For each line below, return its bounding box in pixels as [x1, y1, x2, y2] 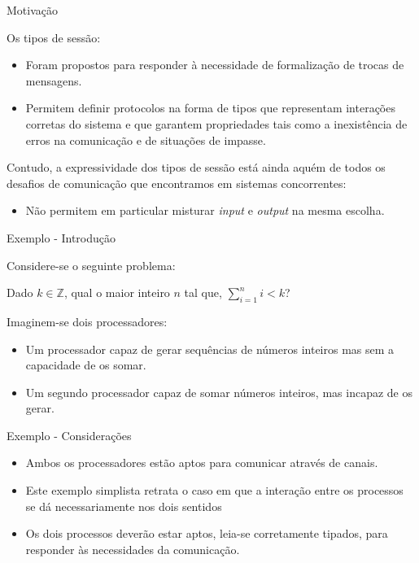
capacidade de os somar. [25, 356, 146, 373]
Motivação [7, 2, 58, 18]
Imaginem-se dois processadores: [7, 312, 168, 330]
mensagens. [25, 72, 82, 89]
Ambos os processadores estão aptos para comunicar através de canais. [25, 454, 378, 471]
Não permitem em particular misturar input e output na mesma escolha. [25, 202, 385, 219]
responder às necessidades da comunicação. [25, 540, 240, 557]
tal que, [184, 284, 222, 301]
